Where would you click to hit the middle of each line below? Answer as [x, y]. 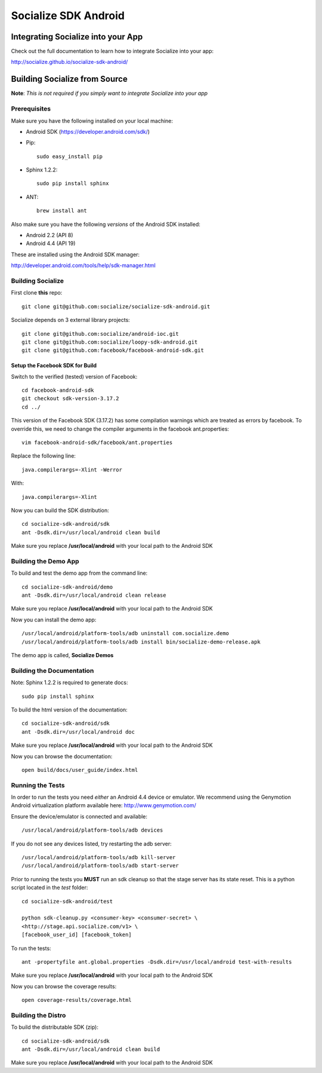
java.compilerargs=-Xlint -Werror [72, 470]
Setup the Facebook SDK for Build [54, 366]
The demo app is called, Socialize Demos [62, 655]
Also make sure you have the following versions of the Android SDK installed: [106, 224]
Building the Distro [38, 1015]
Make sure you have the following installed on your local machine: [92, 121]
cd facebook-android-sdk [58, 390]
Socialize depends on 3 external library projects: [71, 320]
